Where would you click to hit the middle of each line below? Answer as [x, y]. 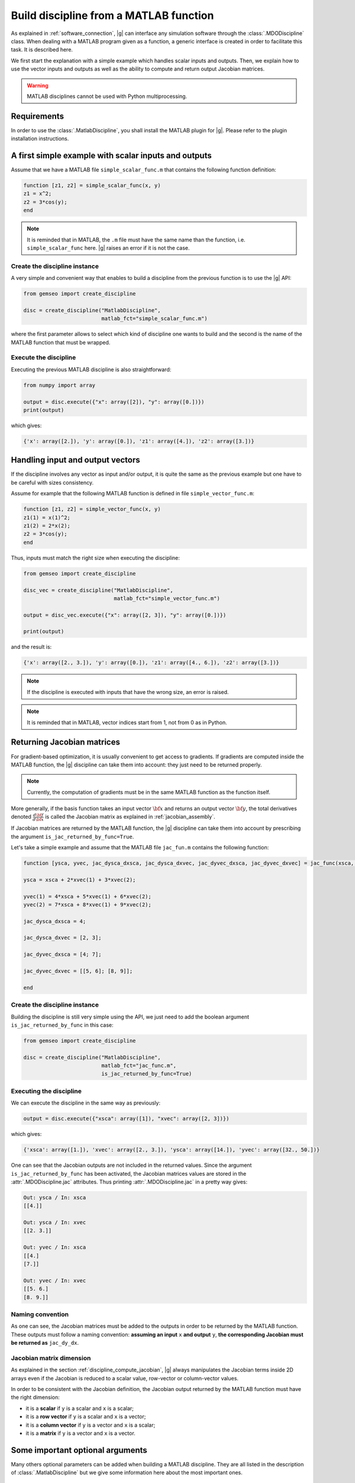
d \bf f [38, 815]
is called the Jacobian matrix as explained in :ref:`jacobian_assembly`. [130, 817]
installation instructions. [40, 139]
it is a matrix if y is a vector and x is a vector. [80, 1433]
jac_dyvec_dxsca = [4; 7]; [62, 954]
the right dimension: [35, 1398]
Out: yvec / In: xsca [55, 1247]
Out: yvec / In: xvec [55, 1280]
